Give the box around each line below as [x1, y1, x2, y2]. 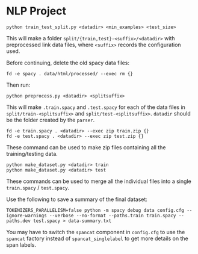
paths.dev [6, 218, 31, 224]
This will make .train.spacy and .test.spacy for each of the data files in [6, 104, 185, 111]
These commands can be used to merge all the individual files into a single [6, 178, 191, 185]
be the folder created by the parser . [6, 116, 95, 123]
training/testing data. [6, 150, 58, 157]
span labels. [6, 241, 36, 248]
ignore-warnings [6, 212, 47, 218]
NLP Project [6, 4, 66, 18]
